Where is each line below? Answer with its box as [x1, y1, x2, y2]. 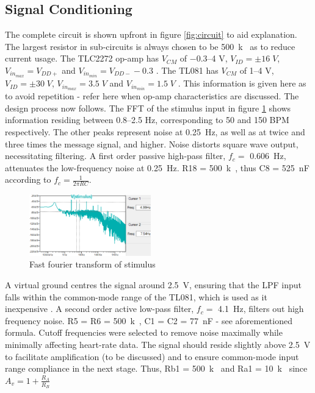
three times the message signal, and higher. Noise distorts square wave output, [5, 137, 299, 150]
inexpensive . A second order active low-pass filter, [5, 302, 194, 315]
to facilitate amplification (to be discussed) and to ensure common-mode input [5, 350, 299, 363]
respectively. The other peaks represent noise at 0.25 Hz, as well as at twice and [5, 125, 305, 138]
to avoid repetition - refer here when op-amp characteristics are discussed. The [5, 90, 299, 102]
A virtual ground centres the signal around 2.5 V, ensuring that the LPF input [5, 278, 302, 291]
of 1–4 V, [239, 63, 274, 76]
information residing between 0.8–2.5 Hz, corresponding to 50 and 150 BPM [5, 113, 289, 126]
